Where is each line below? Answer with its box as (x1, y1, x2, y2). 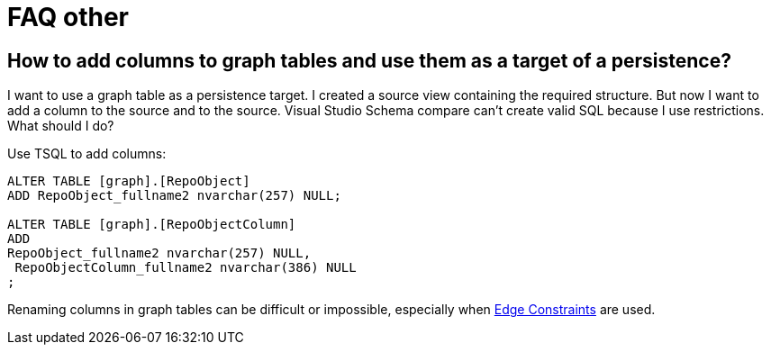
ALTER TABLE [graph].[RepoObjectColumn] (7, 217, 296, 232)
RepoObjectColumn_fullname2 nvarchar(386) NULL (14, 260, 357, 275)
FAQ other (7, 2, 130, 32)
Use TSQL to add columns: (7, 146, 167, 162)
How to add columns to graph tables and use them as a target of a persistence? (7, 49, 731, 72)
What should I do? (7, 118, 114, 134)
